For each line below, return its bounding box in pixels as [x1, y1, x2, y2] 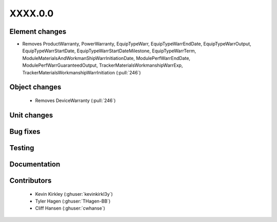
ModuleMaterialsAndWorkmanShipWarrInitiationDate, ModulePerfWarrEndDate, [22, 55, 191, 61]
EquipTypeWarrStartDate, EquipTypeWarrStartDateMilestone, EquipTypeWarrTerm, [22, 48, 196, 54]
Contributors [9, 176, 52, 185]
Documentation [9, 159, 61, 169]
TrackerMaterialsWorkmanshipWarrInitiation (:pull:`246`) [22, 69, 141, 75]
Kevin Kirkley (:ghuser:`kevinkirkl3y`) [35, 191, 113, 197]
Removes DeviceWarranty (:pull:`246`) [35, 97, 116, 104]
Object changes [9, 83, 62, 92]
